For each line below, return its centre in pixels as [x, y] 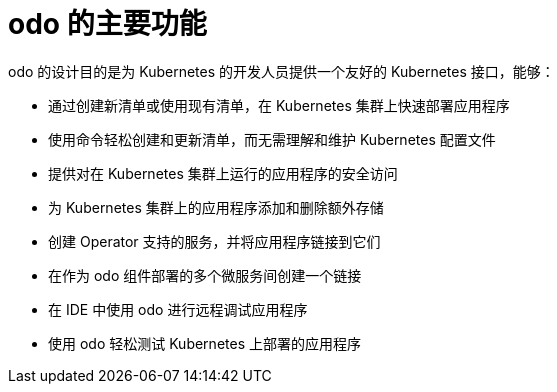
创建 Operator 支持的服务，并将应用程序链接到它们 [214, 241]
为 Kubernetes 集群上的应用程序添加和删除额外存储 [216, 207]
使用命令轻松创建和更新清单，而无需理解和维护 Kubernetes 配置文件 [272, 139]
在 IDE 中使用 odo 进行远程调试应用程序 [178, 309]
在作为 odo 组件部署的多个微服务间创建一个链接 [205, 275]
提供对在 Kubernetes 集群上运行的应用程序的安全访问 [223, 173]
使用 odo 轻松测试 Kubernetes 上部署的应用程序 [204, 343]
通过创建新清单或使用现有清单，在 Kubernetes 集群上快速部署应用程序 [279, 105]
